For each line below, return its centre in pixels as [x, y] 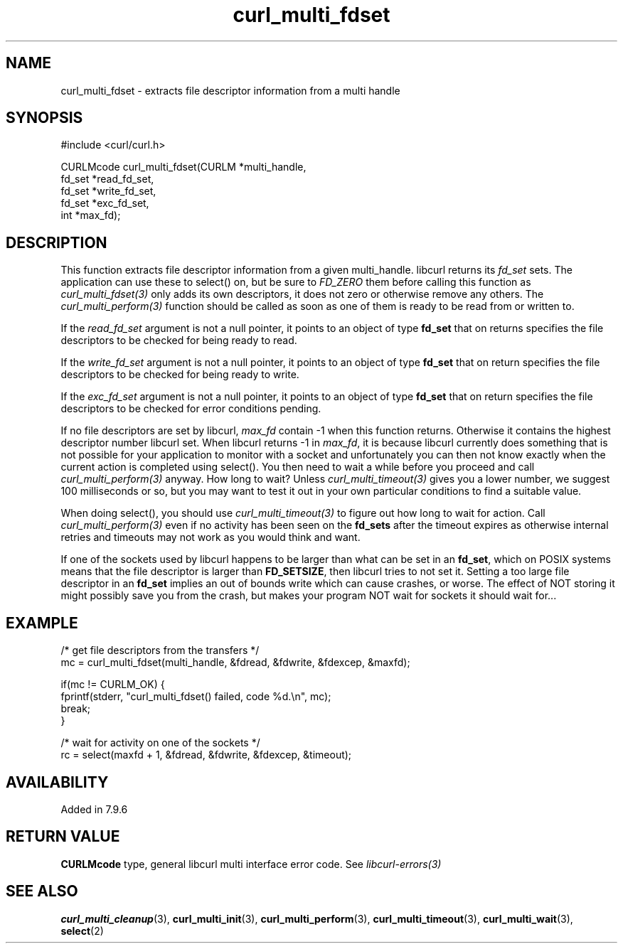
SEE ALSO [42, 891]
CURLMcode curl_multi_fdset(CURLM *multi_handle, [183, 167]
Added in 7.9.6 [94, 809]
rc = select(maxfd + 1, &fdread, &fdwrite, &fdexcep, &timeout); [206, 755]
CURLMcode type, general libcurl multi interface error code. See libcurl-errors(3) [251, 864]
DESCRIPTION [57, 242]
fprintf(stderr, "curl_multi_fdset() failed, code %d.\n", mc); [196, 697]
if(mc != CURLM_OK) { [113, 685]
